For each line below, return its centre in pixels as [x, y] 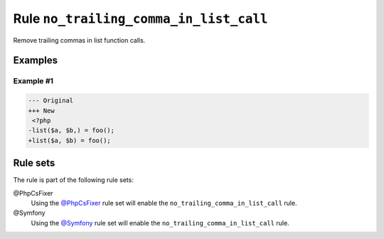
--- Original [51, 101]
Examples [36, 60]
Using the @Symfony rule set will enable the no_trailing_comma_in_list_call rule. [160, 223]
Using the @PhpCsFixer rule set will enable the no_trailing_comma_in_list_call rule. [164, 203]
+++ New [41, 111]
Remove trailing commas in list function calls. [79, 40]
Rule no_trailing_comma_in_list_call [140, 18]
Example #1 [33, 81]
